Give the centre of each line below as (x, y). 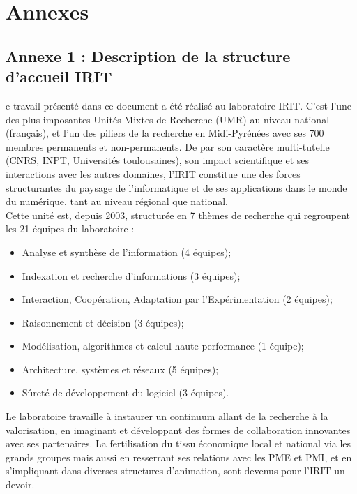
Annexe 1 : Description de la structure (148, 55)
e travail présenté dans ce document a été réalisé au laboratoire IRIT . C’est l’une (179, 105)
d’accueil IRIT (59, 76)
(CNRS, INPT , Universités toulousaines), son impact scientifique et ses (158, 160)
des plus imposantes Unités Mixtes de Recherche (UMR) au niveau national (168, 119)
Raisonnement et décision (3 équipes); (103, 322)
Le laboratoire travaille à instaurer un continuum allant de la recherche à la (167, 416)
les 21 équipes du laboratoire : (70, 229)
